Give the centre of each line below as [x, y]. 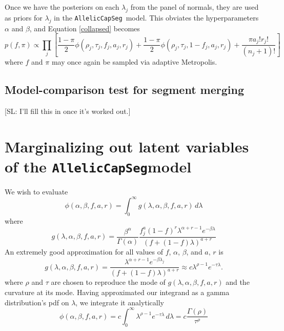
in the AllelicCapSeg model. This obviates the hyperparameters [156, 17]
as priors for [24, 17]
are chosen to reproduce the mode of [108, 282]
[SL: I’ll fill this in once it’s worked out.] [68, 111]
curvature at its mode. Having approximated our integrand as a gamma [117, 292]
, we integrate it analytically [120, 302]
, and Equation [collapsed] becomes [85, 28]
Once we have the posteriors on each [62, 7]
